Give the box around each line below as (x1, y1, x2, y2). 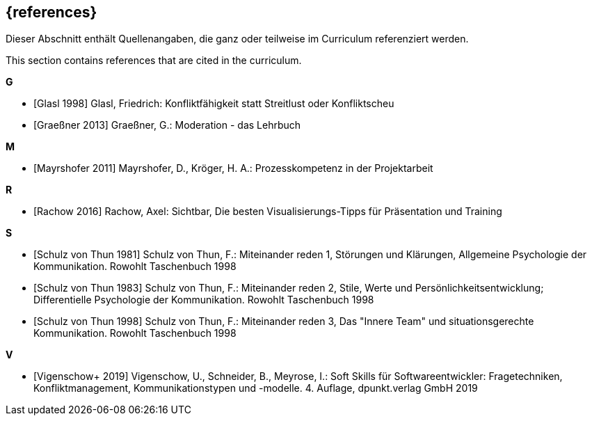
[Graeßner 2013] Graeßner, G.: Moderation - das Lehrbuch (33, 119, 301, 132)
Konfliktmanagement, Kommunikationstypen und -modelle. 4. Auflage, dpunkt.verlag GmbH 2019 (33, 382, 478, 395)
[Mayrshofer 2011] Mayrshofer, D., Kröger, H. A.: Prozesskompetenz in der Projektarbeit (33, 162, 433, 175)
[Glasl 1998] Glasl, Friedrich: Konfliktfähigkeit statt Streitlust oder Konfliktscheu (33, 97, 394, 110)
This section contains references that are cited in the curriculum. (6, 54, 302, 67)
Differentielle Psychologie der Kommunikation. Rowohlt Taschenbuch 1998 (33, 294, 374, 306)
